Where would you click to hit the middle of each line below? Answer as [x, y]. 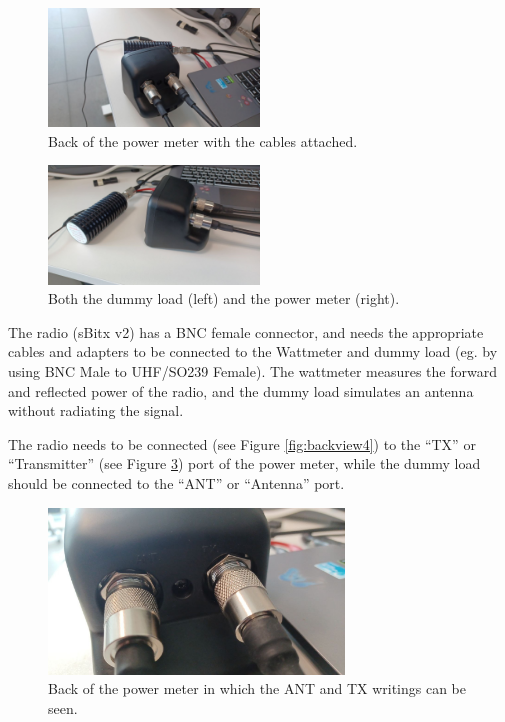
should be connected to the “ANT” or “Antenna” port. [176, 483]
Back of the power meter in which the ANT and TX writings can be [257, 688]
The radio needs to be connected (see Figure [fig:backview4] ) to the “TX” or [242, 443]
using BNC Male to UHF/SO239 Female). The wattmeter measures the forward [252, 371]
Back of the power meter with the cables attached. [203, 140]
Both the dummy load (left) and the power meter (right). [224, 298]
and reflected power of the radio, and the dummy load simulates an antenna [241, 390]
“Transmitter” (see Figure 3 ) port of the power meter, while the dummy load [244, 463]
